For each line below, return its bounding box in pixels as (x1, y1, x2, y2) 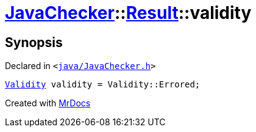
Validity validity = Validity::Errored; (5, 79, 201, 90)
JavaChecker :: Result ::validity (5, 2, 252, 23)
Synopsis (5, 34, 63, 50)
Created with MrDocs (5, 98, 91, 109)
